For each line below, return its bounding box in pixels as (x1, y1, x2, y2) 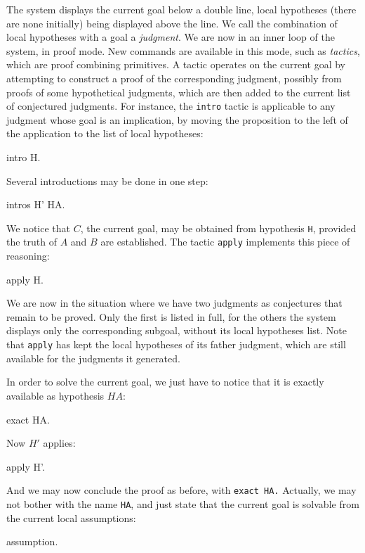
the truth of (6, 234, 58, 249)
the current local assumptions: (6, 510, 136, 525)
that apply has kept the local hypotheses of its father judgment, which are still (6, 337, 346, 352)
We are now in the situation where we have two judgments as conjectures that (6, 295, 343, 310)
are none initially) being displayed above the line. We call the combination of (6, 15, 338, 30)
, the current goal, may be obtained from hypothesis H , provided (80, 220, 357, 235)
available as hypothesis (6, 388, 105, 402)
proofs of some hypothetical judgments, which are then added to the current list (6, 84, 351, 99)
